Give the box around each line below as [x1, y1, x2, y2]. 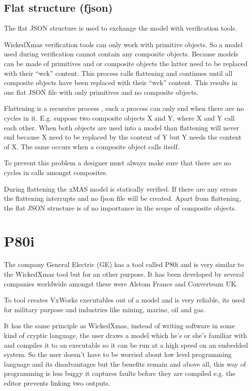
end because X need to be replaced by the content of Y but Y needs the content [4, 132, 242, 142]
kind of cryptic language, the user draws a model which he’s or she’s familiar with [4, 330, 247, 340]
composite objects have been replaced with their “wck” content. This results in [4, 77, 237, 88]
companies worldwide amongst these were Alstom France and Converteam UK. [4, 278, 238, 288]
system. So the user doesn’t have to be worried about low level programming [4, 349, 232, 359]
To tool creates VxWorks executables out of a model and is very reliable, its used [4, 295, 245, 305]
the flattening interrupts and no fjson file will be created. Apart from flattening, [4, 193, 241, 203]
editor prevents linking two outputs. [4, 377, 110, 388]
